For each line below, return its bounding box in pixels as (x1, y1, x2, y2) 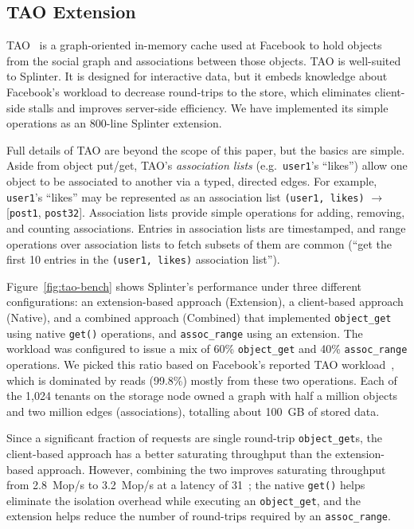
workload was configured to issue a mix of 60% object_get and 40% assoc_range (6, 340, 408, 357)
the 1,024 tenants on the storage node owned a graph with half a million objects (6, 387, 398, 404)
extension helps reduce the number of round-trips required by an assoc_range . (6, 507, 391, 524)
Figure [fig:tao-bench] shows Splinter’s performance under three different (6, 277, 362, 294)
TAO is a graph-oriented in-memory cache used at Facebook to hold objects (6, 37, 382, 53)
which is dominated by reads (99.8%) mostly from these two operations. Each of (6, 371, 397, 388)
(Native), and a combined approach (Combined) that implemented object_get (6, 308, 392, 325)
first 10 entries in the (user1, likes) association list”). (6, 251, 280, 268)
